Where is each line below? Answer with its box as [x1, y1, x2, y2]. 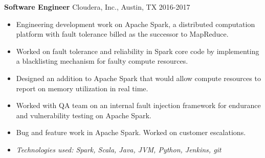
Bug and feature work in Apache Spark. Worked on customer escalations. [16, 127, 246, 138]
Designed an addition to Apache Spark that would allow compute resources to [16, 72, 261, 83]
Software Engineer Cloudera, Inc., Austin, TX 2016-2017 [4, 2, 190, 12]
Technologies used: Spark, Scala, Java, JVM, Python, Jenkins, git [16, 144, 222, 154]
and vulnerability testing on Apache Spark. [16, 110, 151, 120]
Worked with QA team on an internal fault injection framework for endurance [16, 100, 261, 111]
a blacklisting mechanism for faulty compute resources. [16, 56, 188, 66]
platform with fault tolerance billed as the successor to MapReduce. [16, 29, 229, 39]
